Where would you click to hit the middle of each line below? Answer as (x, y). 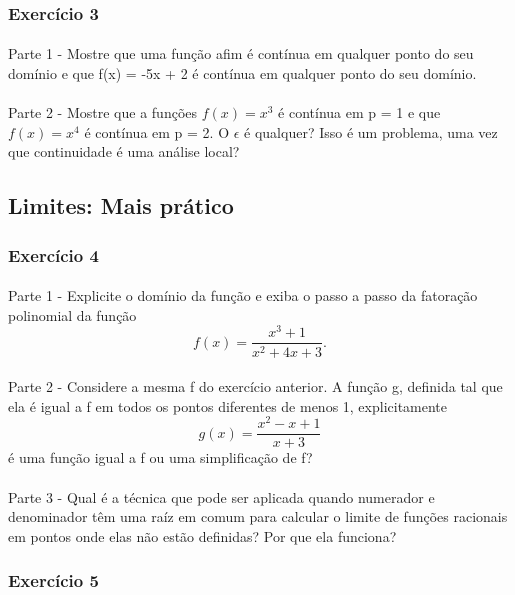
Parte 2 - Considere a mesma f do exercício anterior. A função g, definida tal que (255, 386)
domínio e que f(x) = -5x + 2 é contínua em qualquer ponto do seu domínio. (242, 73)
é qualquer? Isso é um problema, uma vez (371, 131)
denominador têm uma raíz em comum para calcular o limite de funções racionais (258, 516)
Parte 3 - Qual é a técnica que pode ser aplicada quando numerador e (221, 496)
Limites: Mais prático (121, 205)
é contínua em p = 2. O (157, 131)
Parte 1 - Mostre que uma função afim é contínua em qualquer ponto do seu (241, 53)
